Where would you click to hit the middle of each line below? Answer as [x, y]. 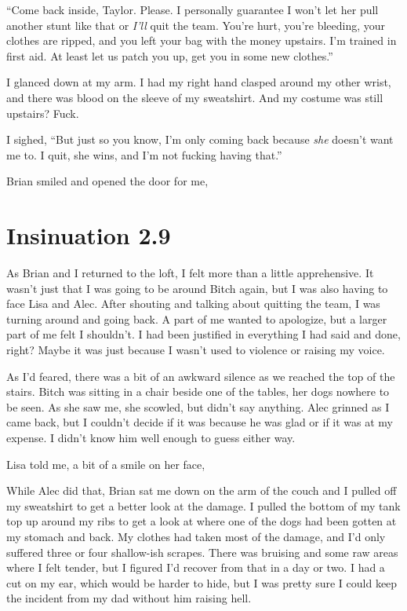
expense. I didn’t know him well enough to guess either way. [151, 437]
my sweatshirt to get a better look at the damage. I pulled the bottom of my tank [203, 505]
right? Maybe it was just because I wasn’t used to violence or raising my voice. [196, 350]
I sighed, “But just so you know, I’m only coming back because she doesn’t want [200, 139]
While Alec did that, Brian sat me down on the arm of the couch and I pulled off [202, 490]
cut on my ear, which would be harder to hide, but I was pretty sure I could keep [202, 582]
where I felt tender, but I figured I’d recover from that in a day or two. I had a [196, 567]
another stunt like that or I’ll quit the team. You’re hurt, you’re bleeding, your [196, 25]
